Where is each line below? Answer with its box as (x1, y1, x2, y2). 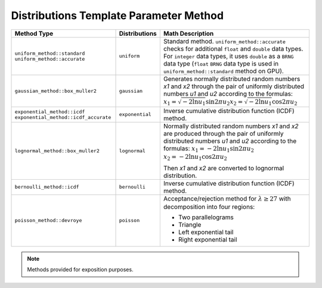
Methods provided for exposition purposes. (27, 266, 134, 273)
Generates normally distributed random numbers (163, 74, 301, 83)
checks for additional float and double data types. (163, 45, 304, 53)
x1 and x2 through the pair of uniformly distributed (163, 82, 304, 90)
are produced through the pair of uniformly (163, 129, 284, 137)
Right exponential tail (178, 235, 237, 243)
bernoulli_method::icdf (14, 184, 79, 190)
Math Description (163, 29, 214, 37)
